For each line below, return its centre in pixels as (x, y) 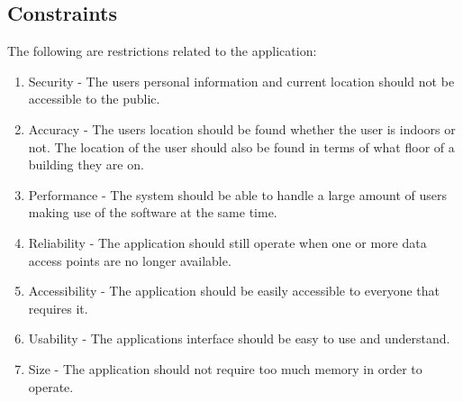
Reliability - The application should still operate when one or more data (227, 242)
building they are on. (86, 164)
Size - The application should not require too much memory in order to (225, 368)
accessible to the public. (94, 99)
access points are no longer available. (130, 260)
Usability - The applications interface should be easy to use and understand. (239, 338)
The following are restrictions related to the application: (162, 51)
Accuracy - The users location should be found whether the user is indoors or (242, 128)
